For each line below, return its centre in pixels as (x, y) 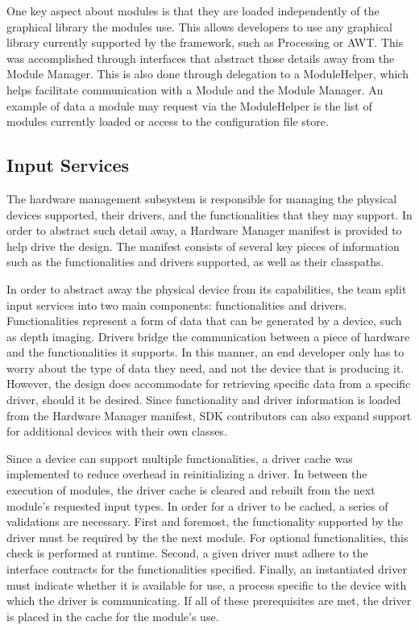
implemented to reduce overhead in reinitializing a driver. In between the (187, 474)
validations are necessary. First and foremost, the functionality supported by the (205, 522)
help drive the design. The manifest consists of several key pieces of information (203, 246)
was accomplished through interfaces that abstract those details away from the (201, 58)
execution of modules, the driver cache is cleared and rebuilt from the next (191, 490)
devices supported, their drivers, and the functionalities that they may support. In (209, 214)
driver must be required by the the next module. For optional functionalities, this (207, 537)
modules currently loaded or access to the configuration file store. (168, 121)
